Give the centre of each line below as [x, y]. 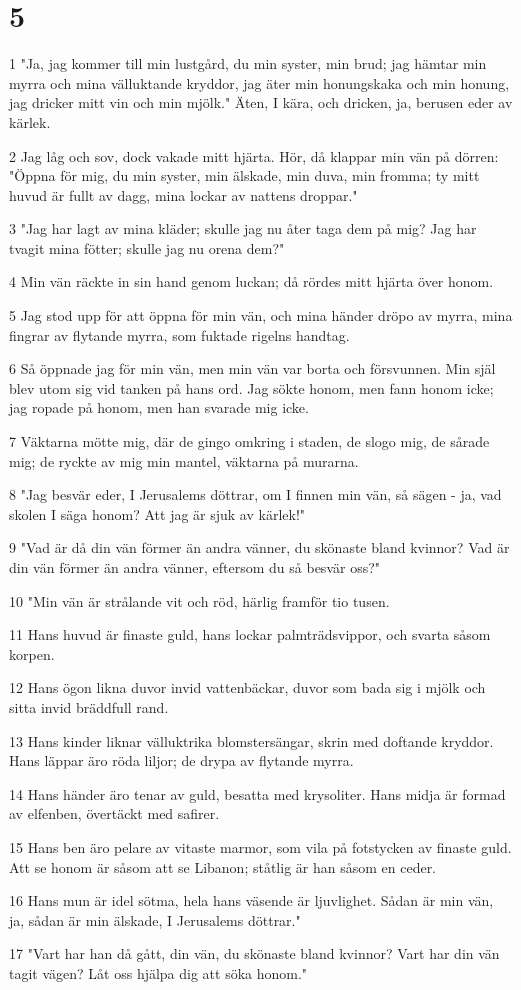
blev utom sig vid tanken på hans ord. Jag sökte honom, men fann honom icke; [251, 387]
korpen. [32, 653]
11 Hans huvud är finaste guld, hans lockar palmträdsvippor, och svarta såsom [250, 634]
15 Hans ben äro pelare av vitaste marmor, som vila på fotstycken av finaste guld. [260, 846]
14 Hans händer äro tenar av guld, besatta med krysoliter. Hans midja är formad [257, 793]
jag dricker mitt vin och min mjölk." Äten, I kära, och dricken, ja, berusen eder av [261, 102]
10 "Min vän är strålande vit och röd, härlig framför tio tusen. [199, 600]
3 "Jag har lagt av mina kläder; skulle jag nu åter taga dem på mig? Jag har [243, 228]
